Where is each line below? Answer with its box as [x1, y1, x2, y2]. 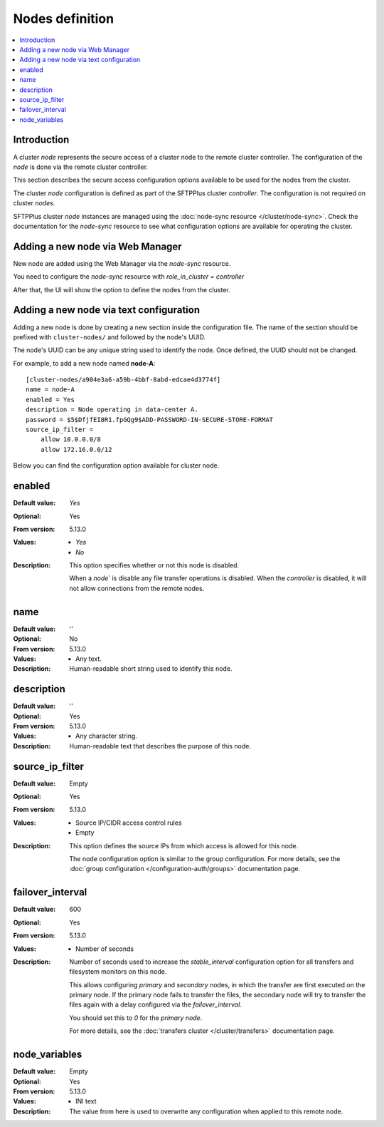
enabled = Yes [26, 396, 75, 403]
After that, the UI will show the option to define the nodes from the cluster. [13, 285, 230, 294]
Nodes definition [13, 11, 114, 26]
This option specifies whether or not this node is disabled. [69, 561, 240, 570]
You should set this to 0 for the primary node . [69, 1013, 203, 1022]
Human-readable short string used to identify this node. [69, 664, 233, 673]
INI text [75, 1097, 97, 1106]
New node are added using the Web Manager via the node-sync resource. [13, 259, 231, 267]
